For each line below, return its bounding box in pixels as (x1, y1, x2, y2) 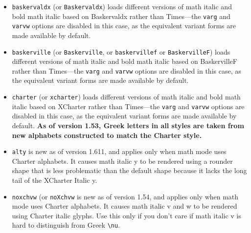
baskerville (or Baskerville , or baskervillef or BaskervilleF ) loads (12, 46, 230, 57)
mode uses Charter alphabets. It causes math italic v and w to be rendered (12, 201, 237, 211)
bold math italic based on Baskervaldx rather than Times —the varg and (12, 11, 230, 21)
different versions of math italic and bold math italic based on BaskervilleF (12, 56, 237, 66)
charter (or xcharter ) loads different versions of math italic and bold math (12, 92, 241, 102)
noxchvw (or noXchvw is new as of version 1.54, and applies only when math (12, 191, 239, 201)
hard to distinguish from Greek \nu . (12, 220, 120, 230)
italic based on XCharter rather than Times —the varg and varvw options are (12, 101, 245, 111)
